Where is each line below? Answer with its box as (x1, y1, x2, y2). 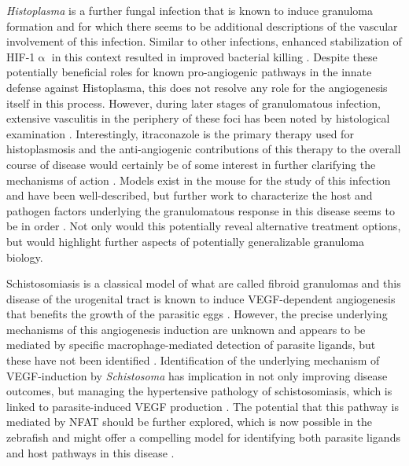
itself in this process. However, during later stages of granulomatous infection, (6, 94, 381, 111)
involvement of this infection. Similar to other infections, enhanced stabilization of (6, 33, 402, 50)
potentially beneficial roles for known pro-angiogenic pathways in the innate (6, 64, 372, 80)
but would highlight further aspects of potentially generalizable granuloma (6, 233, 364, 249)
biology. (6, 248, 43, 265)
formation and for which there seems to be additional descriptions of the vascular (6, 17, 398, 34)
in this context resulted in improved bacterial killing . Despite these (51, 48, 378, 64)
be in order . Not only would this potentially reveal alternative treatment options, (6, 218, 401, 234)
